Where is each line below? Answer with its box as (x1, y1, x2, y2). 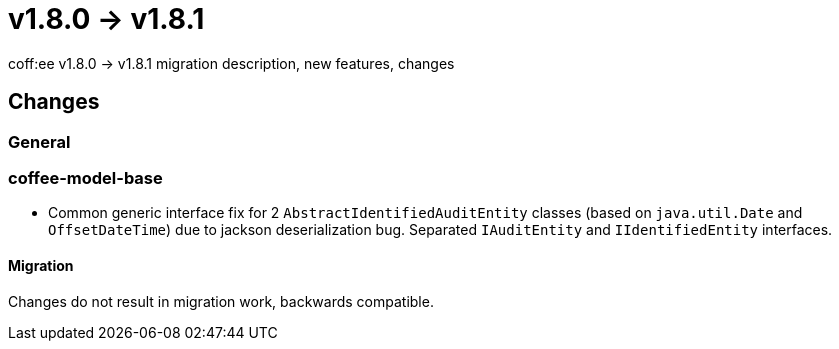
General (8, 131, 71, 152)
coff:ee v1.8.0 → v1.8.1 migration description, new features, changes (8, 54, 455, 72)
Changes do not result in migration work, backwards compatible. (8, 292, 434, 310)
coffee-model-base (8, 167, 163, 188)
